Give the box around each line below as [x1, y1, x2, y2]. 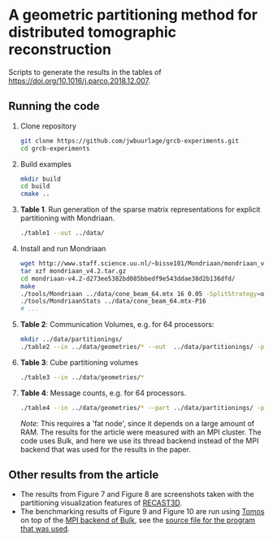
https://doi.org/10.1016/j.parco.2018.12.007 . [8, 76, 151, 85]
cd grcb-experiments [19, 144, 90, 152]
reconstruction [8, 41, 112, 59]
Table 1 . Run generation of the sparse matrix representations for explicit [19, 205, 261, 215]
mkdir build [19, 175, 61, 183]
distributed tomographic [8, 23, 177, 41]
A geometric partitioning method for [8, 6, 258, 24]
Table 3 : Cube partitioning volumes [19, 357, 139, 367]
